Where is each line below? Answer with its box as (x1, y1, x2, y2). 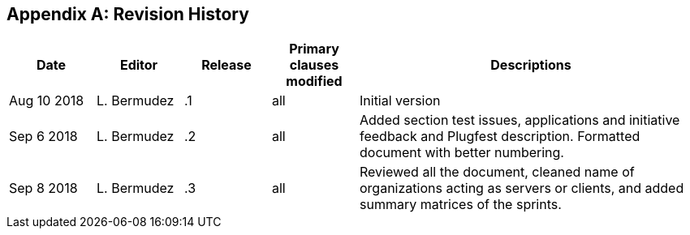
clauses (289, 57, 339, 74)
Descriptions (490, 57, 571, 74)
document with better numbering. (360, 144, 564, 161)
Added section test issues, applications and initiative (360, 112, 680, 129)
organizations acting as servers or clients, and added (360, 180, 684, 197)
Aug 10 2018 (9, 92, 84, 109)
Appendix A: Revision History (6, 4, 249, 24)
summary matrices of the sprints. (360, 196, 562, 213)
